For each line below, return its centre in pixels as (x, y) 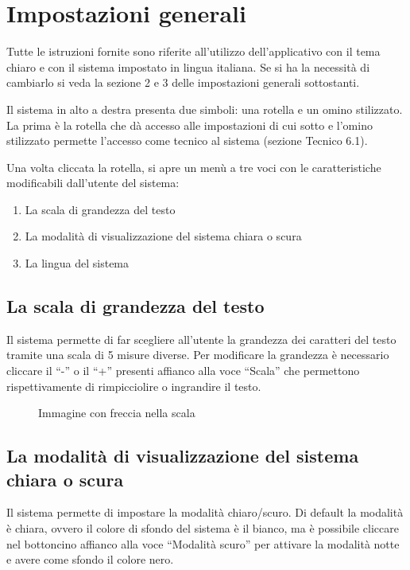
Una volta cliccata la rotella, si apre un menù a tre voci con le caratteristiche (194, 167)
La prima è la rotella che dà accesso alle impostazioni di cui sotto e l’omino (190, 125)
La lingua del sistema (77, 263)
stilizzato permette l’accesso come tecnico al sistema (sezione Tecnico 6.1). (187, 141)
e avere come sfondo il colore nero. (90, 559)
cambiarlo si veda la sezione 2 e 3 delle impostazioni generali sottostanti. (183, 82)
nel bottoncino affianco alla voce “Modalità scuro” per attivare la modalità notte (203, 543)
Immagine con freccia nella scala (117, 413)
